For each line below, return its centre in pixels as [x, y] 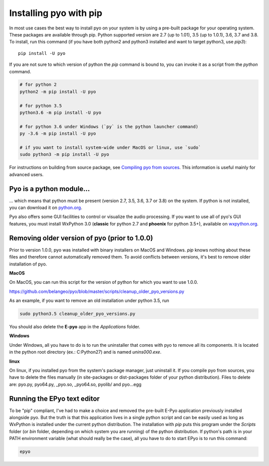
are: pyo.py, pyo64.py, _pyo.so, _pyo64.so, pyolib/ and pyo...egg [75, 384]
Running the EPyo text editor [54, 398]
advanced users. [26, 174]
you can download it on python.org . [46, 208]
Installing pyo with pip [56, 13]
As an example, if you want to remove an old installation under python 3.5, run [89, 301]
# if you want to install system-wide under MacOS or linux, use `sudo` [110, 147]
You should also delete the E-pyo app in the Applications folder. [75, 327]
